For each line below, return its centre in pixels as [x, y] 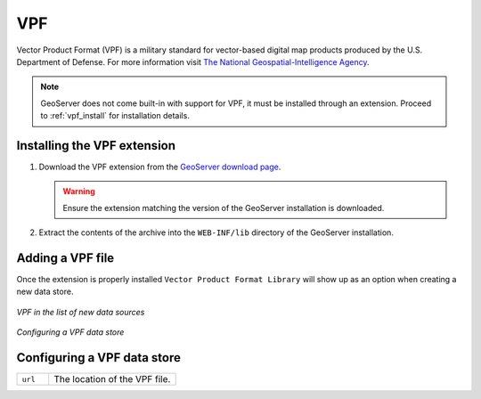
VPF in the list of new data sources [81, 312]
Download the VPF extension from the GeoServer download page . [160, 167]
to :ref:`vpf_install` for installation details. [115, 116]
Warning [79, 191]
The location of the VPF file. [112, 379]
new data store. [45, 292]
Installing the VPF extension [96, 146]
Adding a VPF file [65, 258]
